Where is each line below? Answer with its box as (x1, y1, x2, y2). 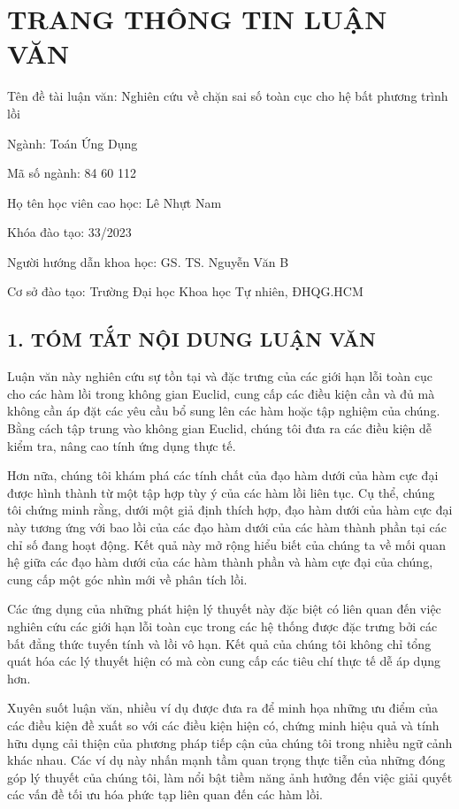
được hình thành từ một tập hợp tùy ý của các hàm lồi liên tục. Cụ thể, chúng (7, 483, 435, 501)
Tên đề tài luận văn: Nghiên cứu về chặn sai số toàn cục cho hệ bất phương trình (7, 87, 448, 105)
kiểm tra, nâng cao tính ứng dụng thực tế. (7, 436, 236, 454)
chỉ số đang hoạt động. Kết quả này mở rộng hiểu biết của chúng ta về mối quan (7, 535, 446, 553)
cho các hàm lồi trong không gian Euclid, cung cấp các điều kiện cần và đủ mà (7, 384, 435, 402)
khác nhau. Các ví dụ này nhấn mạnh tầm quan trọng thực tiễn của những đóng (7, 751, 446, 769)
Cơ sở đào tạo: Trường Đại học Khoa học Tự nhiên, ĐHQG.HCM (7, 282, 363, 301)
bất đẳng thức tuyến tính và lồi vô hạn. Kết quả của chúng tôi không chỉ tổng (7, 634, 432, 653)
